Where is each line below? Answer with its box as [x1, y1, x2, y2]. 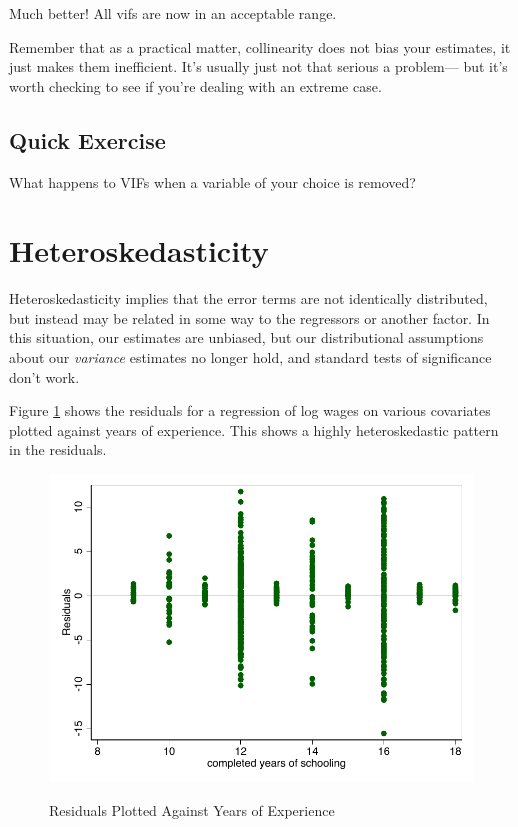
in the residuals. [9, 439, 107, 460]
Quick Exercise [9, 124, 166, 155]
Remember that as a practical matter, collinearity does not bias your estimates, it [9, 36, 511, 57]
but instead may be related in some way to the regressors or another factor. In [9, 307, 490, 328]
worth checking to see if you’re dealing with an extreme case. [9, 75, 382, 96]
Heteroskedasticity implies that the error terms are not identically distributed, [9, 288, 488, 309]
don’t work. [9, 366, 80, 387]
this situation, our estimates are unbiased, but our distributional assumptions [9, 327, 484, 348]
